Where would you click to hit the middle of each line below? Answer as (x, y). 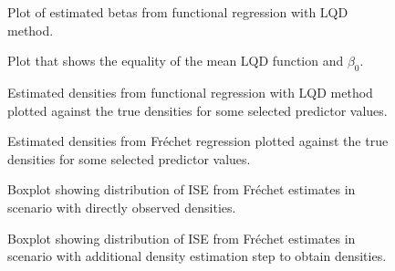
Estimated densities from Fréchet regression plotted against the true (198, 141)
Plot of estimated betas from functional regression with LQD (178, 12)
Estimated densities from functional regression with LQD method (190, 92)
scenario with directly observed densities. (122, 207)
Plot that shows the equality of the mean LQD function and (176, 61)
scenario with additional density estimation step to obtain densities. (197, 256)
